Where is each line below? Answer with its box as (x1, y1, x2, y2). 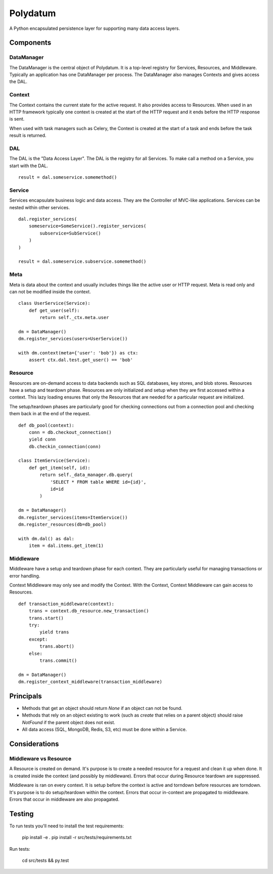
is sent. (9, 116, 25, 122)
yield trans (39, 629, 69, 635)
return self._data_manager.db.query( (39, 472, 133, 478)
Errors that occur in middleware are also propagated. (9, 796, 120, 802)
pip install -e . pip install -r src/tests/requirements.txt (22, 835, 132, 841)
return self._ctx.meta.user (39, 314, 109, 321)
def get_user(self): (28, 307, 80, 313)
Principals (9, 692, 42, 700)
